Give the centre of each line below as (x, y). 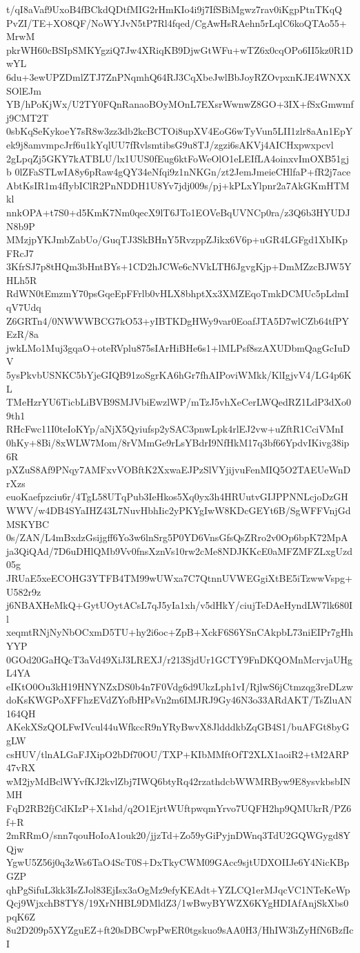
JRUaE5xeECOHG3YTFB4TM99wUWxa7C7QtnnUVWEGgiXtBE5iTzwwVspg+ (179, 577)
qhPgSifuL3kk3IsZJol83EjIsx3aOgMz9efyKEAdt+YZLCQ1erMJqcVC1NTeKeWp (178, 889)
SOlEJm (24, 90)
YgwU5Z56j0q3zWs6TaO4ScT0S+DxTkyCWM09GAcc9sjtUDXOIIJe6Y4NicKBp (178, 862)
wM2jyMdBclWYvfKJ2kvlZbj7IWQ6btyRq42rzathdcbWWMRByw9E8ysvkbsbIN (179, 781)
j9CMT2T (28, 117)
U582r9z (24, 591)
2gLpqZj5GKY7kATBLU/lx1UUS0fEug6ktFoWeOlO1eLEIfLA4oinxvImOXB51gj (178, 158)
